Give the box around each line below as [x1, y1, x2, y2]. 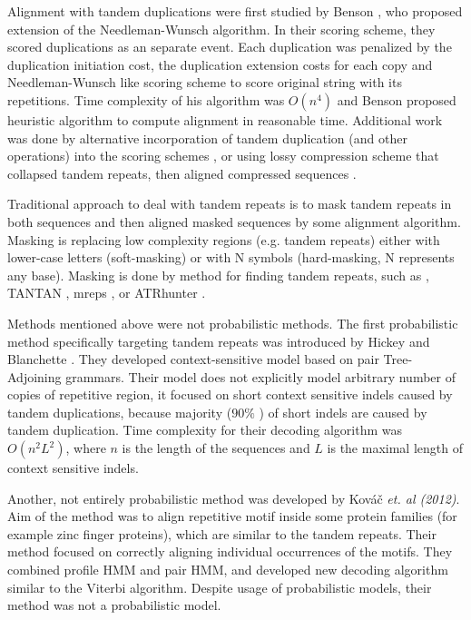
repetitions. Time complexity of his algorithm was [7, 90, 285, 109]
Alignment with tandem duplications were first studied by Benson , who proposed [7, 2, 463, 20]
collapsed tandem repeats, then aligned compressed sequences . [7, 163, 357, 182]
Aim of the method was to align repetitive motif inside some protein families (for [7, 507, 457, 526]
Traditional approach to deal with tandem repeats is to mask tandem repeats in [7, 194, 452, 213]
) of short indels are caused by [259, 402, 427, 421]
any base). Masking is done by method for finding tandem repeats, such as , [7, 265, 429, 284]
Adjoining [7, 367, 62, 386]
